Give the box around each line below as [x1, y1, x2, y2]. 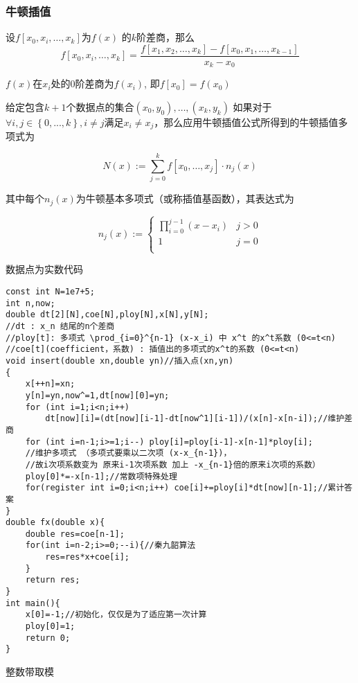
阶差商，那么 [136, 30, 195, 44]
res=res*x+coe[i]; [45, 552, 129, 562]
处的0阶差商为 [51, 76, 114, 91]
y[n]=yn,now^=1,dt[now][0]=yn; [25, 390, 170, 400]
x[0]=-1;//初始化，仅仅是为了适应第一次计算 [25, 610, 207, 620]
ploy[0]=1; [25, 621, 75, 632]
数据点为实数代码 [6, 262, 83, 276]
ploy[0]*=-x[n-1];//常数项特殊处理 [25, 471, 177, 481]
